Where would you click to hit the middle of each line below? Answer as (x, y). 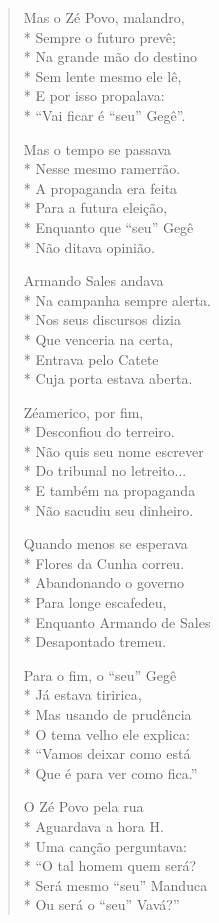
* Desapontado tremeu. (95, 641)
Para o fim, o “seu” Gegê (100, 674)
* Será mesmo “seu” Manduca (115, 884)
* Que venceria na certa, (98, 338)
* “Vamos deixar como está (107, 753)
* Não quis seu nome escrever (113, 450)
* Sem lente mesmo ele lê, (102, 75)
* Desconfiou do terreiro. (99, 431)
